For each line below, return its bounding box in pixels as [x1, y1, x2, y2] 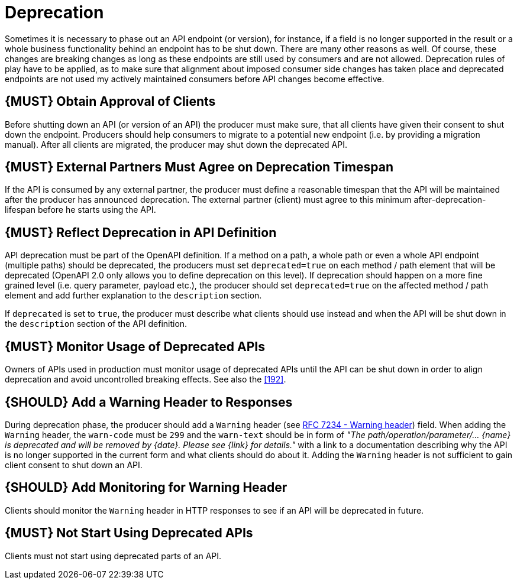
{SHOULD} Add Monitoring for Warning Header [5, 480, 287, 495]
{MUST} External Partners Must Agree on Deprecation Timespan [5, 160, 393, 175]
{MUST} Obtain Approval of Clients [5, 94, 216, 109]
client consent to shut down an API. [5, 459, 143, 470]
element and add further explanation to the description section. [5, 290, 262, 301]
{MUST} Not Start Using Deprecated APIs [5, 525, 253, 541]
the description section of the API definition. [5, 319, 188, 329]
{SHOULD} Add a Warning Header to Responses [5, 394, 293, 410]
